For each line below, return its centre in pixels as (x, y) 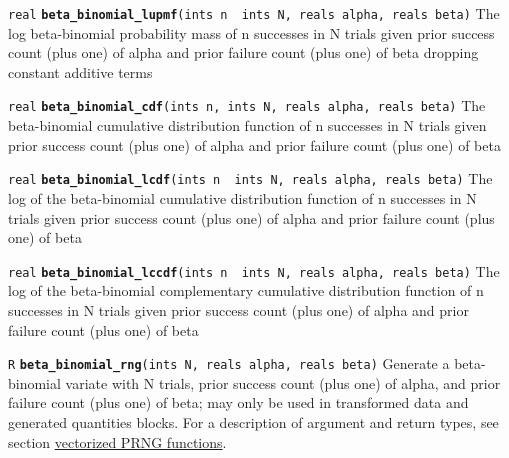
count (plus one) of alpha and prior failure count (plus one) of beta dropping (243, 52)
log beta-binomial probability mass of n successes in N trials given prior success (251, 32)
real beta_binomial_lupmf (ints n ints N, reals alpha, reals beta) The (254, 13)
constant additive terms (80, 71)
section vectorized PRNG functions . (117, 441)
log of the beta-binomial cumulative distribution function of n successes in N (242, 197)
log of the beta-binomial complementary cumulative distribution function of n (246, 290)
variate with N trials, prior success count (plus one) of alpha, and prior (283, 382)
